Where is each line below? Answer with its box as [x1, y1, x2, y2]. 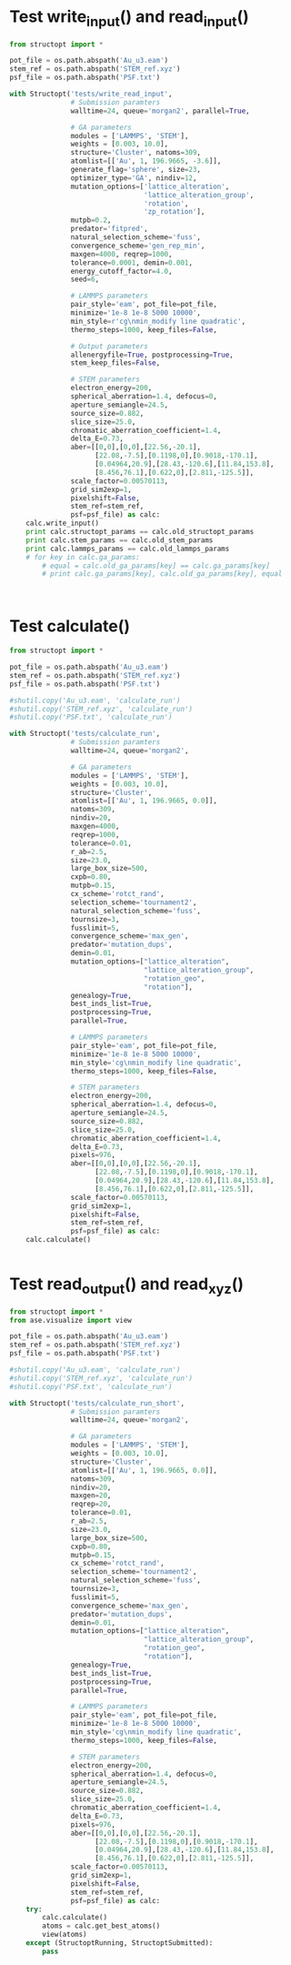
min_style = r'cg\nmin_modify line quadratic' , [70, 317, 246, 326]
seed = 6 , [70, 275, 100, 284]
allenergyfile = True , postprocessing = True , [70, 350, 234, 359]
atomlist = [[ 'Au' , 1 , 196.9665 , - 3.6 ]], [70, 156, 222, 166]
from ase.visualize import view [9, 1315, 132, 1325]
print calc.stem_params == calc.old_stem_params [25, 535, 214, 545]
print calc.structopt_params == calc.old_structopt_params [25, 528, 255, 537]
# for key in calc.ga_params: [25, 552, 141, 561]
